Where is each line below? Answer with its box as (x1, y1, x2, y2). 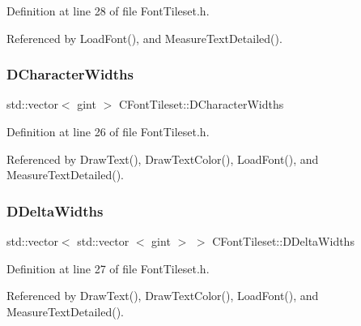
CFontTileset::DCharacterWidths (118, 96, 284, 113)
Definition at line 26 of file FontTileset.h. (6, 123, 210, 139)
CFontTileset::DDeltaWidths (212, 233, 355, 249)
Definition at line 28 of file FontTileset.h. (6, 2, 210, 19)
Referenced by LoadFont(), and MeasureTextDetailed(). (6, 29, 282, 46)
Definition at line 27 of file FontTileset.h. (6, 260, 210, 277)
